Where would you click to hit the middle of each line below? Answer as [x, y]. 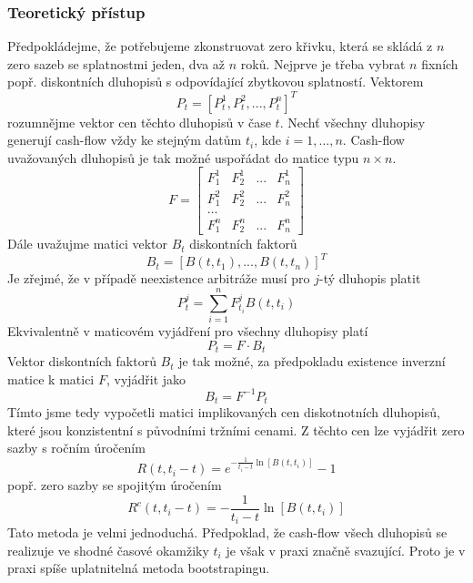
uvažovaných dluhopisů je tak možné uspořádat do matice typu [183, 157]
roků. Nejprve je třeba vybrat [323, 63]
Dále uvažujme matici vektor [87, 244]
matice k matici [51, 378]
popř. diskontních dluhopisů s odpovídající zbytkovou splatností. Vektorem [216, 82]
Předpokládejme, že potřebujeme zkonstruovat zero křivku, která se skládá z [220, 46]
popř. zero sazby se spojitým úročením [115, 485]
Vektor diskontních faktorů [82, 361]
